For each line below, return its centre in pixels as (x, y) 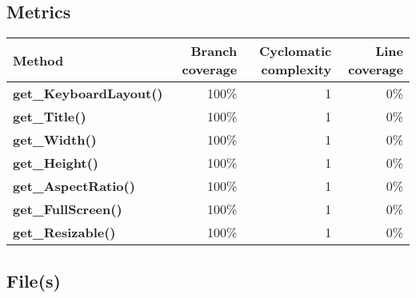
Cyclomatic (295, 51)
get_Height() (56, 163)
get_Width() (55, 140)
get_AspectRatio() (74, 186)
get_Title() (50, 117)
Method (38, 60)
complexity (296, 70)
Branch (214, 51)
